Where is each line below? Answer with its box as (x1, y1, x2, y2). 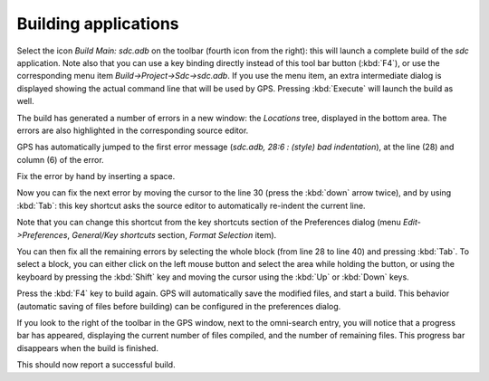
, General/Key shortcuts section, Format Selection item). (67, 229, 277, 240)
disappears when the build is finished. (16, 342, 158, 353)
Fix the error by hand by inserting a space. (16, 171, 176, 182)
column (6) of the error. (16, 154, 104, 165)
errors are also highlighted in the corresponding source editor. (16, 125, 249, 136)
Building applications (16, 14, 179, 33)
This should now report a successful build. (16, 359, 176, 370)
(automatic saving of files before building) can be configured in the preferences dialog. (16, 300, 341, 311)
